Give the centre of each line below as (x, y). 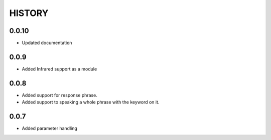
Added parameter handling (50, 128)
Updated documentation (47, 43)
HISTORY (29, 13)
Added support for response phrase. (59, 95)
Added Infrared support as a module (59, 69)
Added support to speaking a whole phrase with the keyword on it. (91, 102)
